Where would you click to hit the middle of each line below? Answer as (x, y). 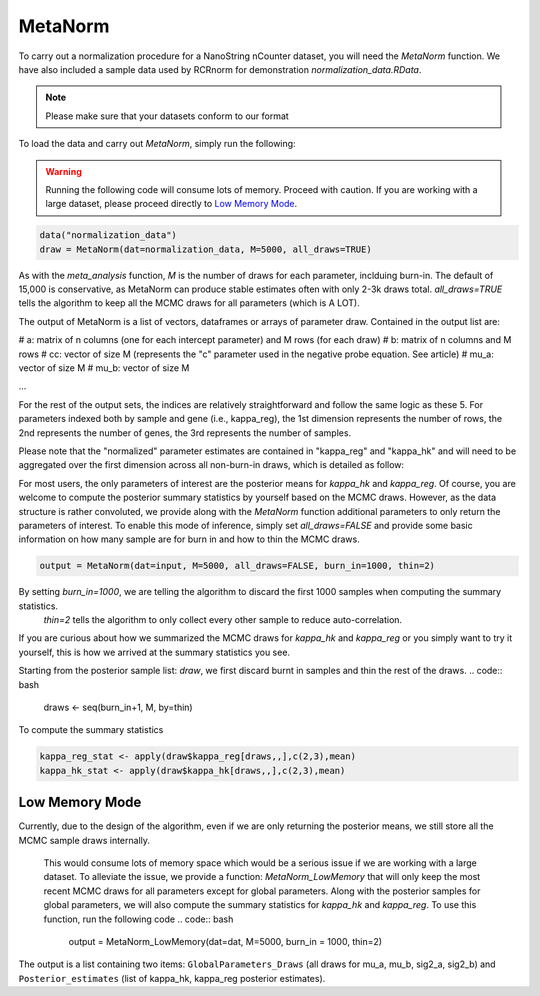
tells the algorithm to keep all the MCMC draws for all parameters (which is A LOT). (189, 303)
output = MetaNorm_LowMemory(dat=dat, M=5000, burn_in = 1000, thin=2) (225, 941)
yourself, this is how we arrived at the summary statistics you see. (154, 652)
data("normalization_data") (108, 235)
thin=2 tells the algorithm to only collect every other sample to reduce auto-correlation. (223, 620)
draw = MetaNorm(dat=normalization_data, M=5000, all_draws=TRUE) (205, 249)
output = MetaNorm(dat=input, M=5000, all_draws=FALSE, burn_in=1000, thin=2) (237, 566)
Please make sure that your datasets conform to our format (167, 116)
